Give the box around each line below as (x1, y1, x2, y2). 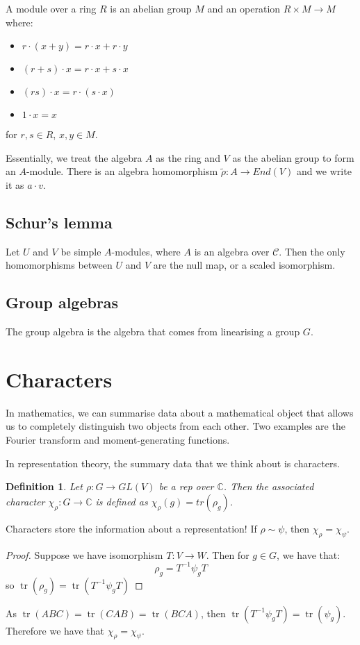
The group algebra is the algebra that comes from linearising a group (6, 324, 300, 339)
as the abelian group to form (232, 150, 354, 165)
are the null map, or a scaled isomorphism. (153, 258, 336, 272)
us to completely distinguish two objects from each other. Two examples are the (6, 419, 345, 433)
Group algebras (6, 292, 119, 313)
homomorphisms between (6, 258, 113, 272)
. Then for (206, 547, 249, 562)
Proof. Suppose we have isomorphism (6, 547, 163, 562)
